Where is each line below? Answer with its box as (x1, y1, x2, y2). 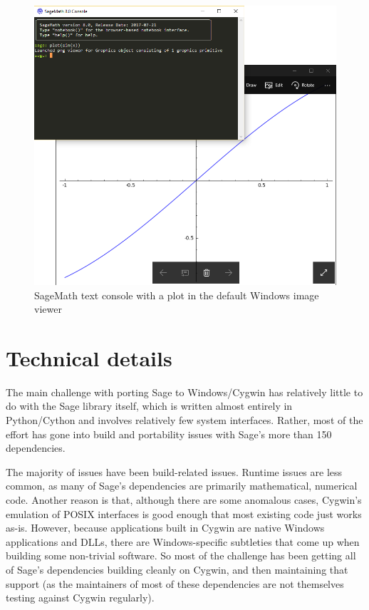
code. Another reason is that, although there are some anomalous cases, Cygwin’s (6, 492, 362, 507)
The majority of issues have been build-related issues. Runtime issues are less (6, 464, 343, 479)
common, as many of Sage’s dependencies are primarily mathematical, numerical (6, 478, 358, 493)
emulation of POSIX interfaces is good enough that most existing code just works (6, 506, 362, 521)
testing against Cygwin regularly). (6, 590, 155, 605)
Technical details (6, 343, 172, 372)
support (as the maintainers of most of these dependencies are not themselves (6, 576, 344, 591)
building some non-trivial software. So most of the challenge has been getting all (6, 548, 356, 563)
